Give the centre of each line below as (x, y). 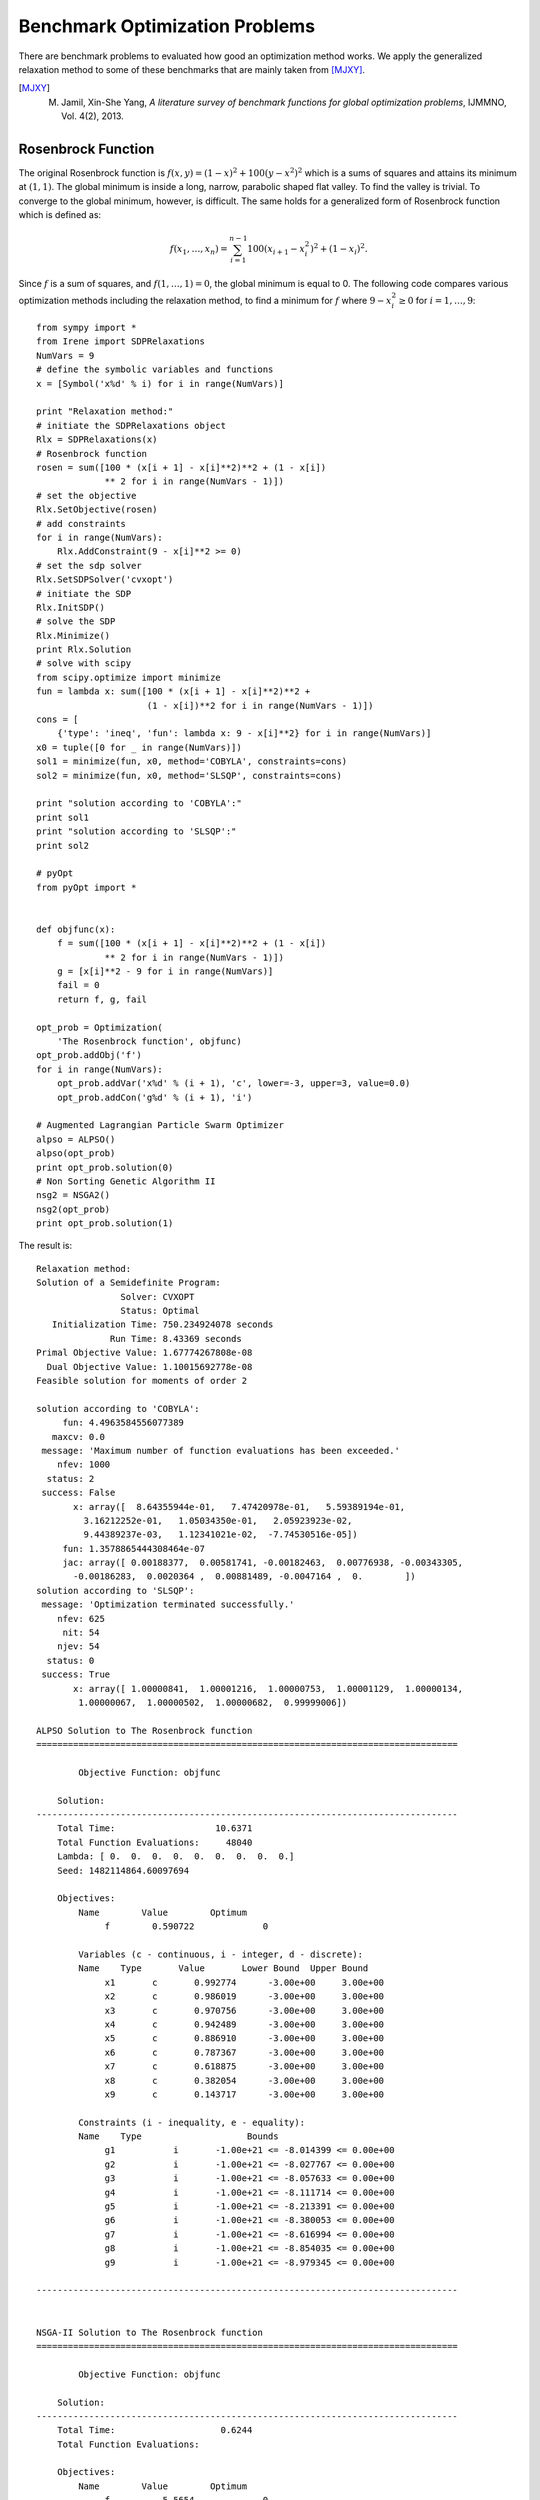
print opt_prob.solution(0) (105, 1167)
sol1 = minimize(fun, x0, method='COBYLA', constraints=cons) (192, 761)
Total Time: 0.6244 (154, 2430)
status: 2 (70, 1478)
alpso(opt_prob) (76, 1153)
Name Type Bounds (178, 2136)
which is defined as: (60, 215)
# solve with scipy (84, 663)
